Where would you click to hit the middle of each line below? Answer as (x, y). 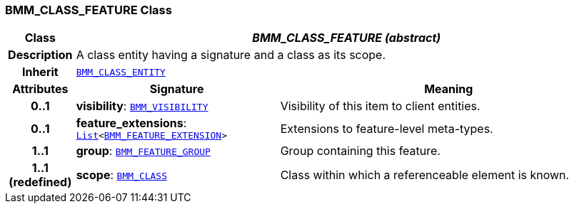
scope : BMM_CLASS (122, 175)
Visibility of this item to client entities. (380, 106)
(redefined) (40, 182)
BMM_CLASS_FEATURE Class (89, 10)
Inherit (40, 72)
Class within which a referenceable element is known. (425, 175)
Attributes (40, 89)
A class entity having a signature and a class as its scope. (231, 55)
